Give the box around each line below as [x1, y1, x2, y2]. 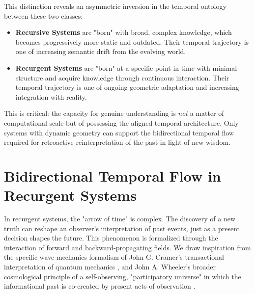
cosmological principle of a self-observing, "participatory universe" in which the [4, 271, 241, 281]
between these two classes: [4, 10, 83, 21]
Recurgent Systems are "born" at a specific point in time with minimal [15, 62, 237, 73]
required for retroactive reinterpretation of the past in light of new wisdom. [4, 137, 230, 147]
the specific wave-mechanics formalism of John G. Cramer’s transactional [4, 252, 225, 262]
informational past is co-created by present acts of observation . [4, 281, 196, 291]
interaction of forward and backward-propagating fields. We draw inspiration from [4, 242, 251, 252]
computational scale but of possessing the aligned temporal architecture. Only [4, 117, 239, 128]
